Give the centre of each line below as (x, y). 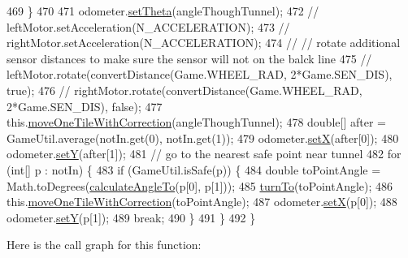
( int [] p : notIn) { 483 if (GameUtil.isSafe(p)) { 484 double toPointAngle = (194, 169)
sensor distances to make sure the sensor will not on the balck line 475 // (189, 58)
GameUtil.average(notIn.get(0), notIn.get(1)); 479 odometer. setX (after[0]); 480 (203, 138)
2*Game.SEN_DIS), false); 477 (85, 106)
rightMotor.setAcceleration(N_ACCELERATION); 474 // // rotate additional (204, 43)
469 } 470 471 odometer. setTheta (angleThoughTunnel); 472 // (163, 11)
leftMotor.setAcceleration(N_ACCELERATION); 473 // (148, 26)
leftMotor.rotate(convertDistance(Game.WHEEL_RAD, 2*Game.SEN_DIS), (200, 74)
